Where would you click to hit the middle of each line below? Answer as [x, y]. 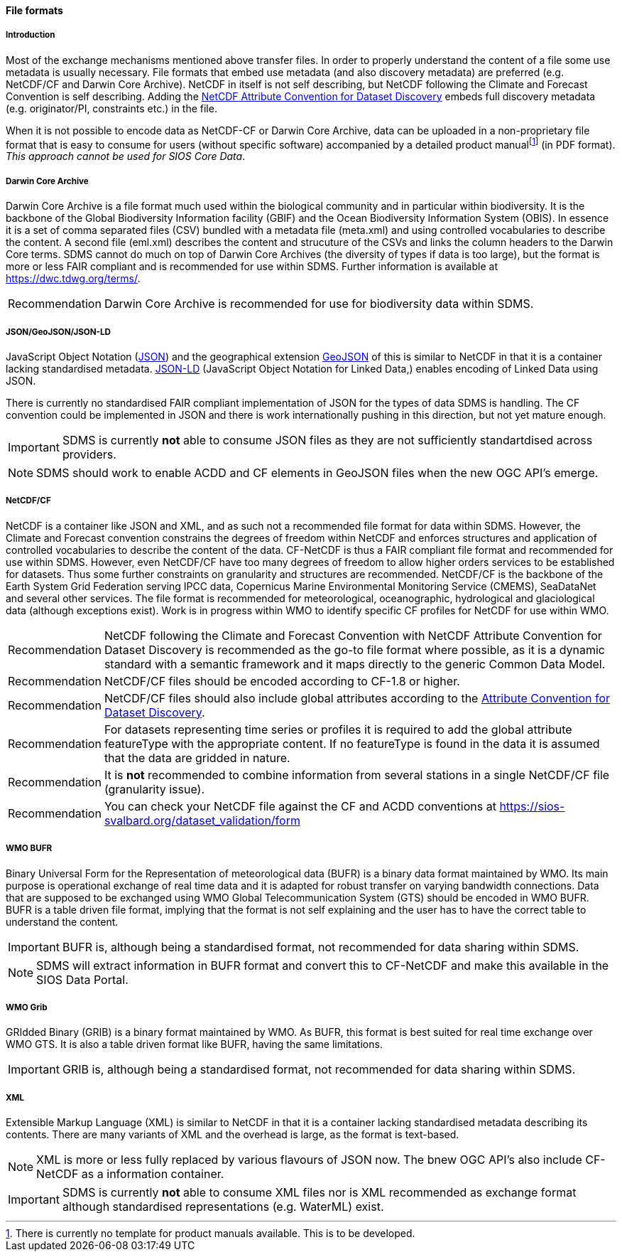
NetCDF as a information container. [130, 1174]
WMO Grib [27, 1007]
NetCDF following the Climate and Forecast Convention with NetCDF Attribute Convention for [353, 635]
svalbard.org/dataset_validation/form [202, 820]
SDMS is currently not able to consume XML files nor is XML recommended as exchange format [319, 1193]
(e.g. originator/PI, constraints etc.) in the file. [111, 108]
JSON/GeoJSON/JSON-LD [58, 332]
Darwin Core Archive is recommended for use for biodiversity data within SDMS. [319, 304]
